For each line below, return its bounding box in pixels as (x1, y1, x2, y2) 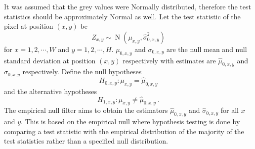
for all (220, 105, 239, 115)
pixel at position (4, 21, 53, 31)
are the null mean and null (166, 44, 247, 54)
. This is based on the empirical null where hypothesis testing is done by (21, 116, 240, 127)
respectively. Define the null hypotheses (22, 66, 142, 77)
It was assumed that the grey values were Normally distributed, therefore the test (4, 1, 251, 11)
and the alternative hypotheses (4, 86, 97, 96)
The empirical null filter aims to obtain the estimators (4, 105, 168, 115)
